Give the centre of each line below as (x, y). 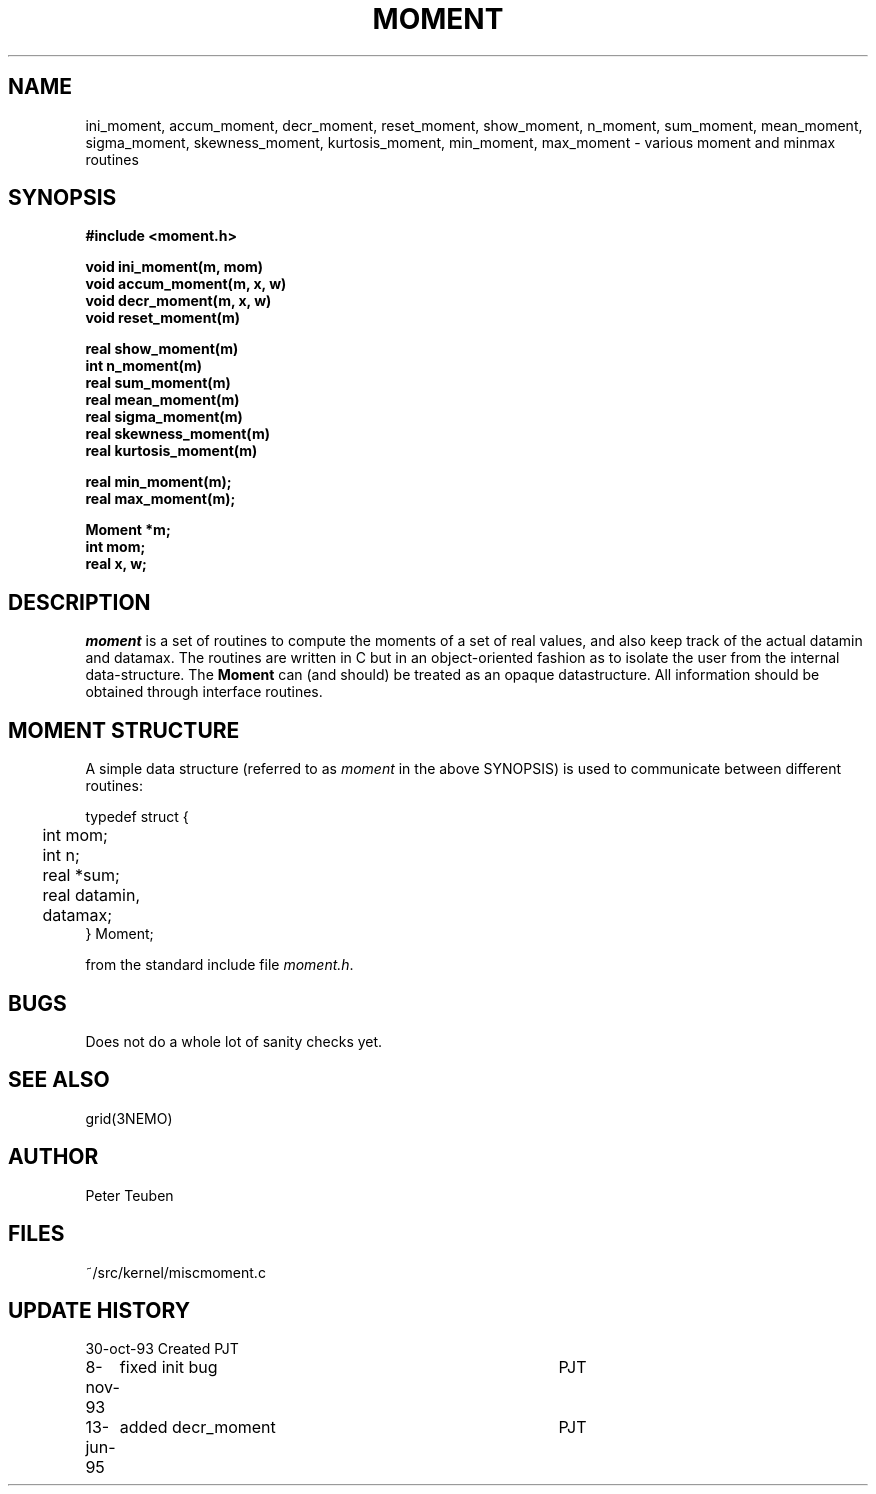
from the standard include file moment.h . (219, 965)
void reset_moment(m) (163, 318)
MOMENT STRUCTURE (124, 730)
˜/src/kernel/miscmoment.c (175, 1272)
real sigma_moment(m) (164, 417)
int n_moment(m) (144, 366)
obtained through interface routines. (204, 692)
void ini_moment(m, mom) (174, 267)
